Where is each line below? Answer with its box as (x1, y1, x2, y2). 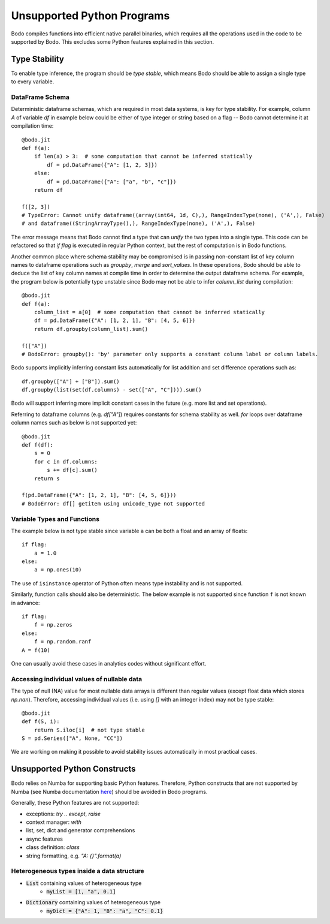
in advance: (11, 599, 40, 606)
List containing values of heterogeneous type (26, 879, 142, 887)
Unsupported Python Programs (11, 9, 170, 22)
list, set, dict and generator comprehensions (26, 827, 135, 834)
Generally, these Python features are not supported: (11, 799, 140, 806)
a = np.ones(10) (34, 567, 82, 573)
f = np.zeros (34, 621, 72, 628)
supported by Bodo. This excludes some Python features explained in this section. (11, 38, 214, 45)
